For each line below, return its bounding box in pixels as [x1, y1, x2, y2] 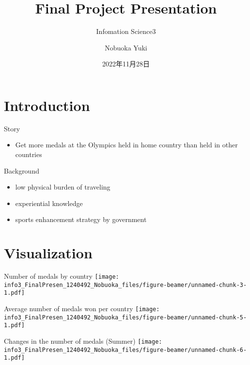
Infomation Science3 [96, 26, 156, 36]
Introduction [4, 95, 90, 115]
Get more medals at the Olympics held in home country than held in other [15, 140, 238, 150]
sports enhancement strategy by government [15, 214, 147, 224]
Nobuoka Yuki [105, 42, 147, 52]
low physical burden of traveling [15, 182, 110, 192]
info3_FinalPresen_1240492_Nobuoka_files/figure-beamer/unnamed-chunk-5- [4, 314, 247, 321]
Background [4, 165, 39, 175]
